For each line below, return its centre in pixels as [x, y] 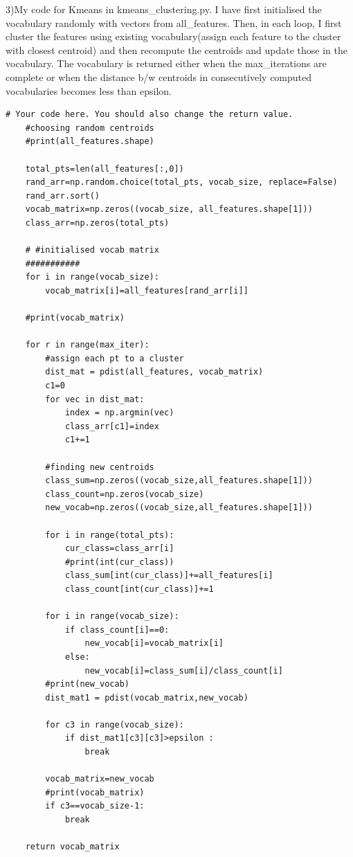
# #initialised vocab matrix [92, 250]
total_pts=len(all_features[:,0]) [105, 169]
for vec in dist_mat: [95, 399]
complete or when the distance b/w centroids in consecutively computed [159, 76]
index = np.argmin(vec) [119, 413]
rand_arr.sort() [63, 196]
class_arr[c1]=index [112, 426]
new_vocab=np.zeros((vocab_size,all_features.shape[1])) [179, 508]
